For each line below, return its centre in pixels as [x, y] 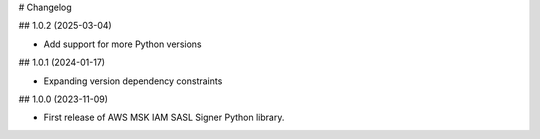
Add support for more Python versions [122, 44]
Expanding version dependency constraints [133, 81]
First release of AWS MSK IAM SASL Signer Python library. [164, 117]
